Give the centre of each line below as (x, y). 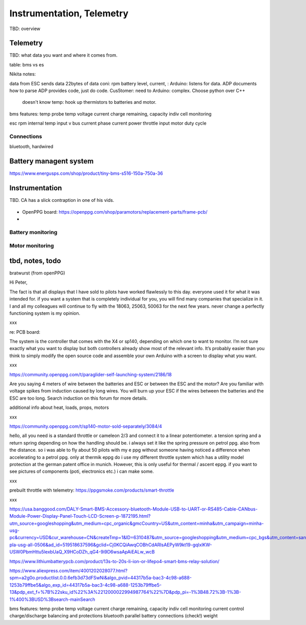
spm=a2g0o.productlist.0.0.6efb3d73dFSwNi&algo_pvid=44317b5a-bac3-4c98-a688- (101, 578)
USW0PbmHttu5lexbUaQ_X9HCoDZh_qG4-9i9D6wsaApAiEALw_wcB (82, 552)
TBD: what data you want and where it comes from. (63, 55)
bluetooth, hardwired (31, 147)
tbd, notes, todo (35, 261)
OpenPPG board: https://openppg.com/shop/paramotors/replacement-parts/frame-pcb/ (115, 212)
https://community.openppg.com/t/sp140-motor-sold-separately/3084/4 (86, 426)
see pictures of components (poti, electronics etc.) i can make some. (82, 471)
